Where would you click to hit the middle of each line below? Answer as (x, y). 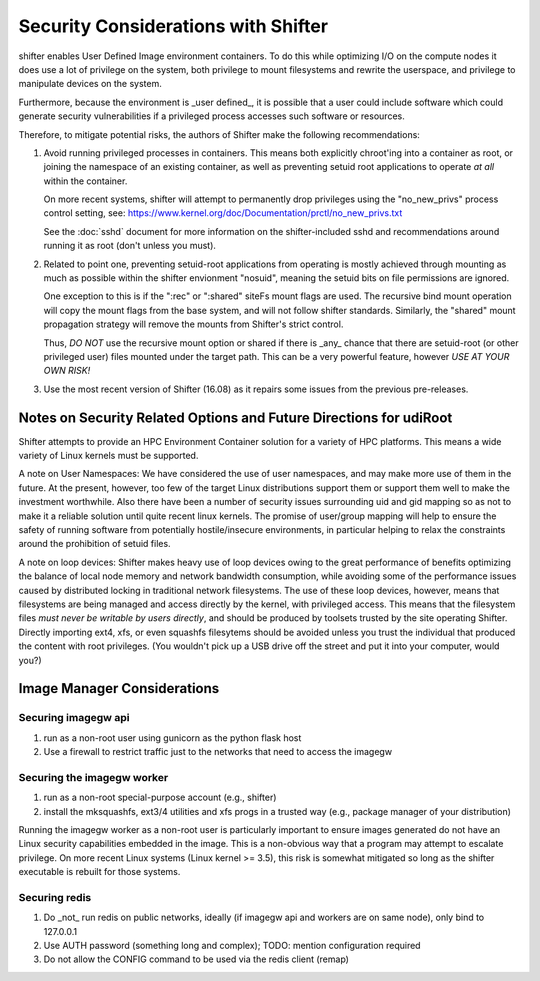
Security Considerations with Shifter (173, 26)
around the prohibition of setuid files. (94, 544)
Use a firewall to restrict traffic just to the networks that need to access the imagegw (218, 752)
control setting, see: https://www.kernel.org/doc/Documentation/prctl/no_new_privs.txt (223, 213)
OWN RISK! (67, 371)
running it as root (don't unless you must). (130, 246)
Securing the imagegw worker (93, 777)
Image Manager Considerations (119, 688)
